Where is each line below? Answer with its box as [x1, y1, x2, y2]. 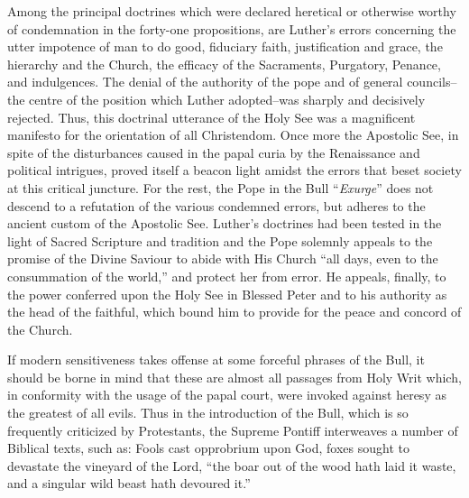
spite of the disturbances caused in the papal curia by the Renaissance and [7, 143, 420, 161]
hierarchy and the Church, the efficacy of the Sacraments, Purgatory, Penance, [7, 54, 441, 73]
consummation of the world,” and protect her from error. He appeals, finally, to [7, 266, 446, 285]
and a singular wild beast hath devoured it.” [7, 474, 251, 493]
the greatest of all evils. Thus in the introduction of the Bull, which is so [7, 403, 409, 422]
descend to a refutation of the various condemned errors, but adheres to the [7, 196, 426, 215]
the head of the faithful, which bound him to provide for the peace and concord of [7, 302, 462, 321]
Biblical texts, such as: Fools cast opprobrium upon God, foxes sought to [7, 438, 410, 457]
